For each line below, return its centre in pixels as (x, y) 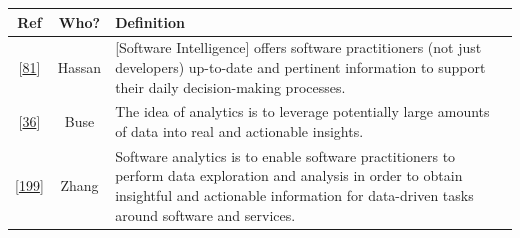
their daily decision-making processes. (230, 86)
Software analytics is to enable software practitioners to (285, 155)
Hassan (79, 66)
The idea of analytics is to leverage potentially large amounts (302, 111)
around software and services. (205, 214)
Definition (150, 21)
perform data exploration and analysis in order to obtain (289, 175)
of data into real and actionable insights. (239, 130)
